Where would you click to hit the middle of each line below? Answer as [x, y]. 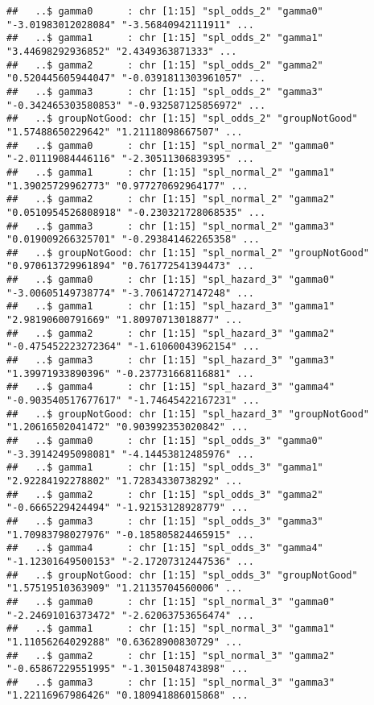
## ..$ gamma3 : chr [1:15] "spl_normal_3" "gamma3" [171, 682]
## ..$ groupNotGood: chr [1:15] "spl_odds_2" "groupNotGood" [182, 119]
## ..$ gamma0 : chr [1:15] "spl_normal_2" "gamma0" [171, 145]
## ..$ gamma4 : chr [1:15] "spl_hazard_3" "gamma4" [171, 387]
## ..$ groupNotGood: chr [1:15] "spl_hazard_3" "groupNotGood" [188, 414]
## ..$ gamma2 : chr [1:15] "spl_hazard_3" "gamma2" [171, 333]
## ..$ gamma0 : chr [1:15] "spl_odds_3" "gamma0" [165, 441]
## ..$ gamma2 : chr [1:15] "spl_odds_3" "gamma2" [165, 494]
